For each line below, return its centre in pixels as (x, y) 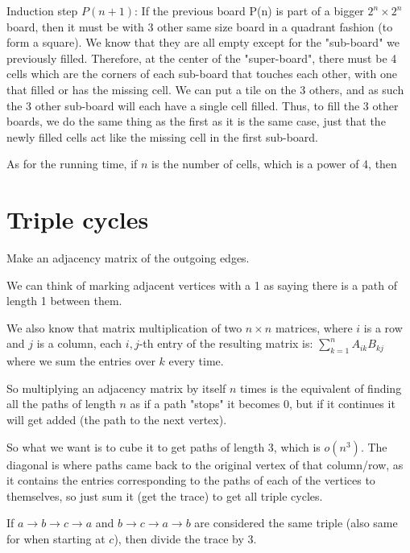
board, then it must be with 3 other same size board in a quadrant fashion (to (200, 26)
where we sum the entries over (81, 361)
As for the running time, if (72, 164)
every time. (196, 361)
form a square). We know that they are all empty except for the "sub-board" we (203, 42)
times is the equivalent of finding (321, 388)
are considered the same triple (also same (296, 523)
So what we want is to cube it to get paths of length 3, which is (164, 446)
